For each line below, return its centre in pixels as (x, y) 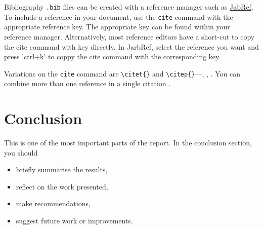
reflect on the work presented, (62, 186)
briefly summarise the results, (62, 169)
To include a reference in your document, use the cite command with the (119, 16)
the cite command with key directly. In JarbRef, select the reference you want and (131, 46)
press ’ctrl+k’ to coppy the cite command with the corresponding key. (113, 56)
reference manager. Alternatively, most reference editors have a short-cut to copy (129, 36)
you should (21, 152)
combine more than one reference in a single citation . (87, 83)
